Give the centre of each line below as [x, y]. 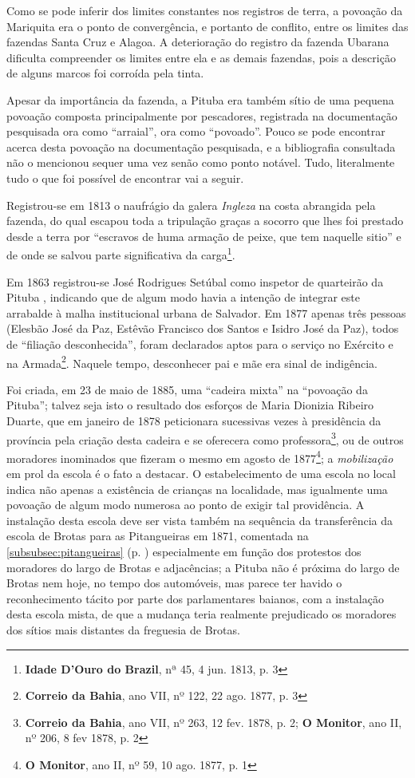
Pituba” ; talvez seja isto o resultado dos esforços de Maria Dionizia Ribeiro [190, 405]
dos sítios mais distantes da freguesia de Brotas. [123, 630]
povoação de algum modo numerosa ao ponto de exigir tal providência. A [186, 505]
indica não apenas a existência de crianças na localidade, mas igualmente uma [197, 489]
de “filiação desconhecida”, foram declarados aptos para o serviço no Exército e [200, 344]
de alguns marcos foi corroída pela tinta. [105, 73]
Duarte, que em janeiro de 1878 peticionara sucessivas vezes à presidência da [194, 420]
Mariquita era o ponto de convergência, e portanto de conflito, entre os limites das [207, 26]
